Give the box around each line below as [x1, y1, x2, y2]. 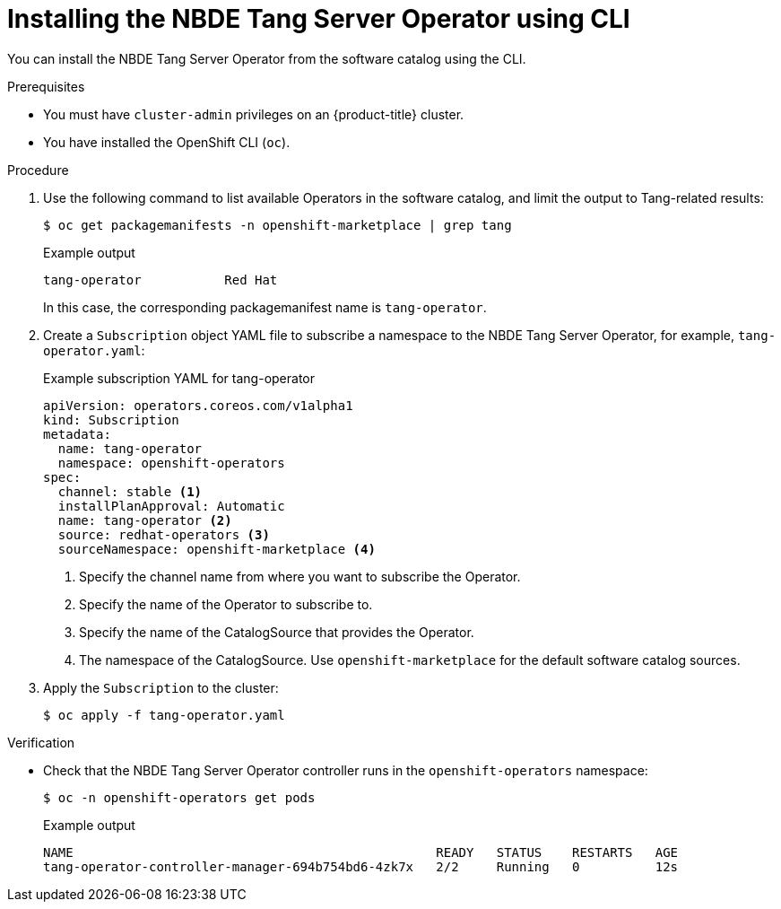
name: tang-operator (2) [57, 512, 232, 528]
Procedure [7, 162, 69, 178]
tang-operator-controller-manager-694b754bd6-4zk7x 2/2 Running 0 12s [43, 859, 679, 874]
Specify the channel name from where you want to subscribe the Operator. [79, 568, 521, 584]
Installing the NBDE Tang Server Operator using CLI [7, 4, 630, 34]
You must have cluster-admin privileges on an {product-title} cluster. [43, 106, 464, 122]
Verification [7, 734, 75, 750]
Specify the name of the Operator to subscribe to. [79, 596, 373, 612]
